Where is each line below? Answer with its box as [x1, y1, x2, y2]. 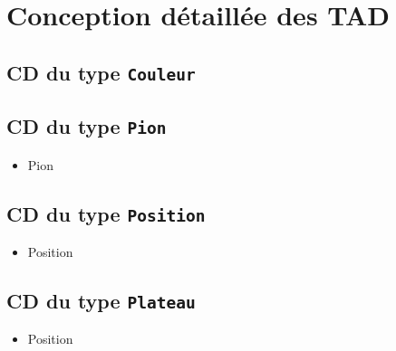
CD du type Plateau [6, 286, 196, 314]
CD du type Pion [6, 112, 167, 140]
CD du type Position [6, 199, 206, 227]
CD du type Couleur [6, 58, 196, 86]
